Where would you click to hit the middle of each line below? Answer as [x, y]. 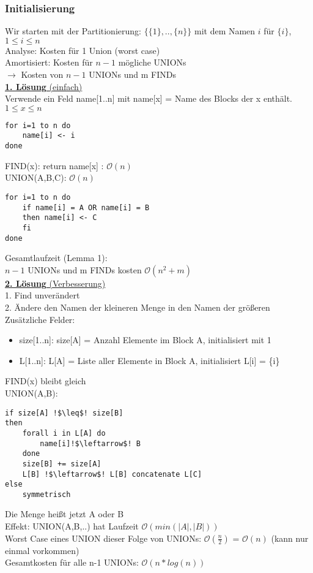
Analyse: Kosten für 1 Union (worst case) [83, 50]
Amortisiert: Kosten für [49, 62]
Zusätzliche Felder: [40, 319]
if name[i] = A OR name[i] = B [86, 207]
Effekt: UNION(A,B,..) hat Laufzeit [72, 526]
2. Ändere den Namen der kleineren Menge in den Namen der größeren [138, 307]
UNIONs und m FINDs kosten [85, 269]
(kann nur [290, 538]
